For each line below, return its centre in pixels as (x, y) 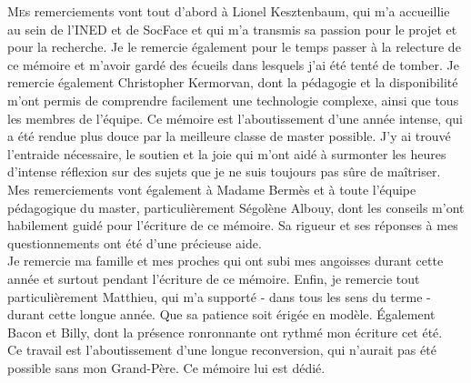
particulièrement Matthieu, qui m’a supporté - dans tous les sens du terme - (219, 296)
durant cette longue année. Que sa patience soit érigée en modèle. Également (221, 314)
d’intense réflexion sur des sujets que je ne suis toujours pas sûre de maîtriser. (224, 171)
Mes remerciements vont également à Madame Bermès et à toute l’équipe (212, 189)
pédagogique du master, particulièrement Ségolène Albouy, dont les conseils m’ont (236, 207)
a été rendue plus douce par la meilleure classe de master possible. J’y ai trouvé (229, 136)
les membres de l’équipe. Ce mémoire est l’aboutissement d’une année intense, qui (235, 118)
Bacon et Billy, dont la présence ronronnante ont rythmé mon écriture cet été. (225, 332)
